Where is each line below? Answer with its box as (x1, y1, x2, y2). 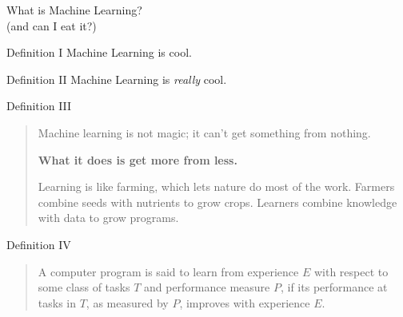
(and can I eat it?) (6, 17, 97, 34)
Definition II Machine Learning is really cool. (6, 70, 227, 87)
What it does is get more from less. (38, 151, 237, 168)
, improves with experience (179, 294, 310, 311)
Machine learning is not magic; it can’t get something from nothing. (38, 124, 371, 141)
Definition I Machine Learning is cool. (6, 44, 192, 61)
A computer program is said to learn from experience (38, 263, 299, 279)
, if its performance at (280, 279, 388, 295)
